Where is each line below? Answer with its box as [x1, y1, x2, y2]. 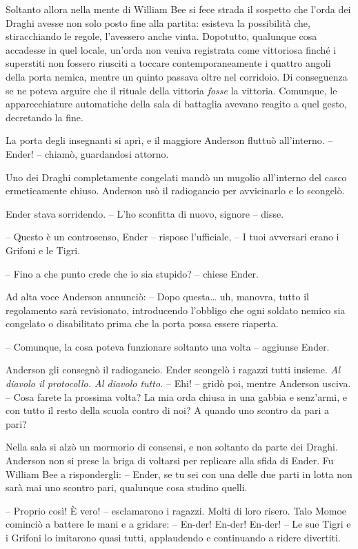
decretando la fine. [6, 110, 83, 124]
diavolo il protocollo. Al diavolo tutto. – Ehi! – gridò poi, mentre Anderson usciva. [6, 376, 351, 391]
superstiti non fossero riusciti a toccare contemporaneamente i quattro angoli [6, 56, 331, 70]
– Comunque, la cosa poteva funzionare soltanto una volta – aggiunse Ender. [6, 339, 330, 353]
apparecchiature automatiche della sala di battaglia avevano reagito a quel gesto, [6, 96, 347, 111]
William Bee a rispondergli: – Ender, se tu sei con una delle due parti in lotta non [6, 466, 352, 481]
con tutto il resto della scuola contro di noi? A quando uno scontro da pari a [6, 403, 330, 417]
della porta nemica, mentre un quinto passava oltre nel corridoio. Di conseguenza [6, 69, 348, 83]
